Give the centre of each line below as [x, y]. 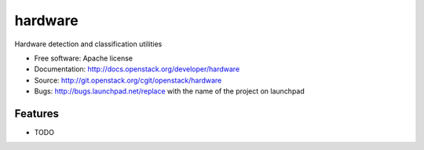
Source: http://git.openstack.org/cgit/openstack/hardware [128, 80]
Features [37, 113]
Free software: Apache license [84, 58]
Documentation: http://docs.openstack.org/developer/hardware [137, 69]
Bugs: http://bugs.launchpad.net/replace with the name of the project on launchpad [170, 91]
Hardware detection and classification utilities [88, 44]
